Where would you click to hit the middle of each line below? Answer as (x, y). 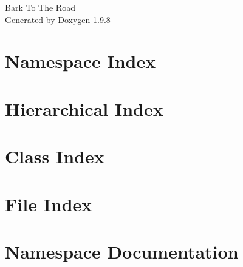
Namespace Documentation (122, 251)
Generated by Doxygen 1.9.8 (58, 19)
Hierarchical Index (84, 108)
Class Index (55, 156)
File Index (49, 204)
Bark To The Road (40, 7)
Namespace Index (80, 61)
